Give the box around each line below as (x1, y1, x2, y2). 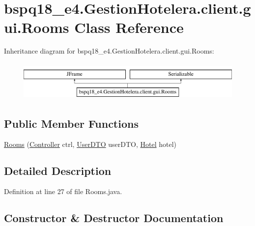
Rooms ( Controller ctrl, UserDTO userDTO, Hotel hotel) (4, 139, 177, 149)
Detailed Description (4, 163, 112, 178)
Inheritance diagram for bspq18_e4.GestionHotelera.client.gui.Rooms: (4, 46, 214, 56)
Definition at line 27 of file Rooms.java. (4, 186, 122, 197)
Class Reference (74, 17, 184, 37)
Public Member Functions (4, 116, 139, 131)
